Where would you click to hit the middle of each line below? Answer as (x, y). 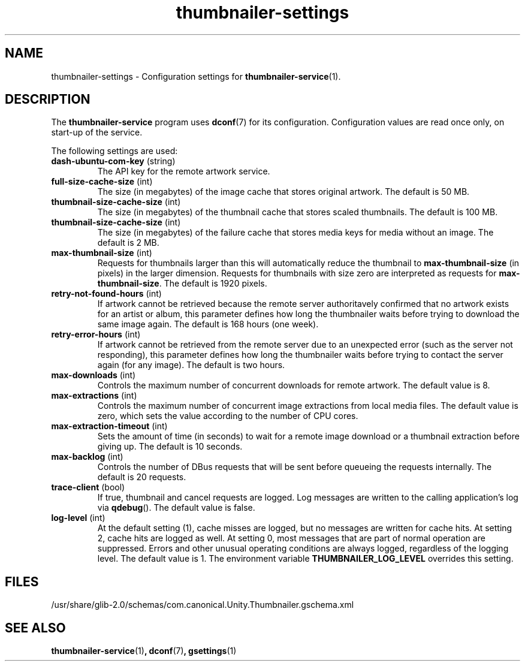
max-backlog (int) (87, 457)
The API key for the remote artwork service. (184, 171)
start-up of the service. (97, 132)
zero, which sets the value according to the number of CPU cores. (228, 416)
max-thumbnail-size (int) (102, 253)
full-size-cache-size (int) (102, 182)
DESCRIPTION (48, 100)
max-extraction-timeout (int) (109, 426)
